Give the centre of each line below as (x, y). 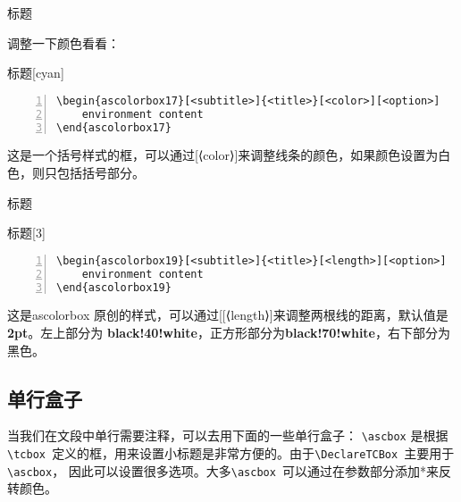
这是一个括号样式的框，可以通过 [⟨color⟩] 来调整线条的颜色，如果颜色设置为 (223, 155)
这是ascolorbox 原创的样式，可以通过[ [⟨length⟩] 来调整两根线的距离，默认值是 (228, 315)
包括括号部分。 (101, 172)
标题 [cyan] (36, 73)
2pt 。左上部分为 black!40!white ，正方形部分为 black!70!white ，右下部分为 (229, 332)
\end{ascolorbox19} (114, 287)
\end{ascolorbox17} (114, 127)
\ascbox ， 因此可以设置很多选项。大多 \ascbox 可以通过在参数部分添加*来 (223, 470)
